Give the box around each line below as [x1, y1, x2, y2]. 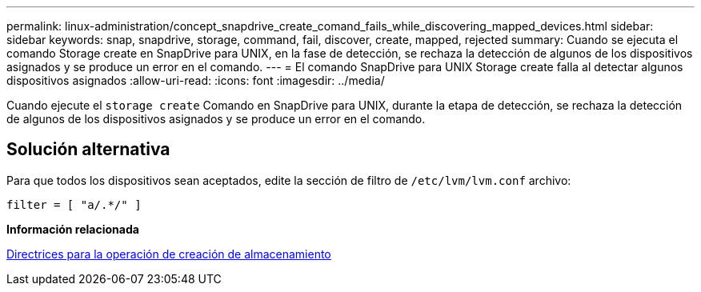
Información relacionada [6, 222, 139, 236]
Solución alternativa [6, 139, 170, 160]
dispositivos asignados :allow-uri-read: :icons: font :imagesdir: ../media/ [6, 74, 385, 87]
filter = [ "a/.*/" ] [6, 198, 142, 211]
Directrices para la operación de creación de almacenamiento [6, 246, 331, 261]
